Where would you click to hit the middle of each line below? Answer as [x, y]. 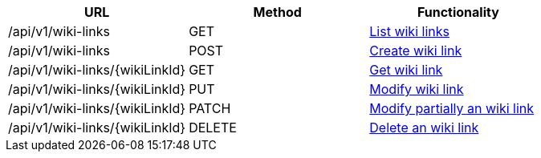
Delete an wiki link [424, 128]
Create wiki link [416, 51]
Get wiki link [406, 70]
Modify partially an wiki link [452, 108]
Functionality [458, 12]
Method [277, 12]
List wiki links [409, 31]
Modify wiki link [417, 89]
